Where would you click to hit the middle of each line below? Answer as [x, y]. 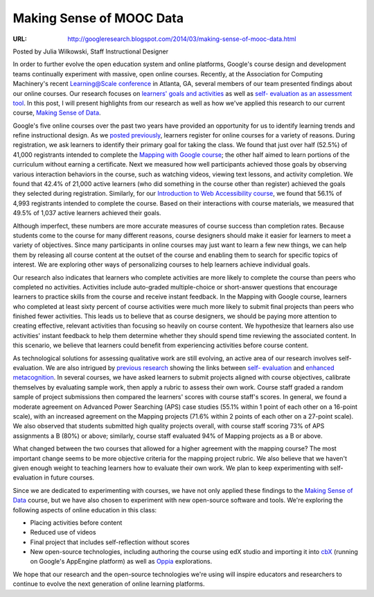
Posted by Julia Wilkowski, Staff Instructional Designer [91, 51]
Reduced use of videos [63, 532]
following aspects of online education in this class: [85, 510]
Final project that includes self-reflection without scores [110, 542]
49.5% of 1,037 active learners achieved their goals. [87, 213]
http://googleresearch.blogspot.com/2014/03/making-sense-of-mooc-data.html [182, 39]
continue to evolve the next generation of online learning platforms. [109, 584]
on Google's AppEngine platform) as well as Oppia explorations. [121, 562]
